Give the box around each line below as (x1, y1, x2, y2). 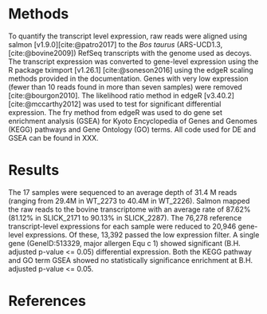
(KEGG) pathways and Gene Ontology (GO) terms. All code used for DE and (8, 125, 257, 134)
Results (8, 161, 60, 180)
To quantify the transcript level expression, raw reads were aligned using (8, 31, 248, 41)
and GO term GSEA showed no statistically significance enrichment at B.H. (8, 255, 253, 264)
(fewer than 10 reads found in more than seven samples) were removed (8, 81, 243, 92)
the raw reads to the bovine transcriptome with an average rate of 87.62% (8, 205, 251, 214)
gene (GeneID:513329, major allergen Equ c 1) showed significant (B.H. (8, 238, 241, 248)
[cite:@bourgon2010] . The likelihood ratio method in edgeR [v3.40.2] (8, 90, 235, 100)
